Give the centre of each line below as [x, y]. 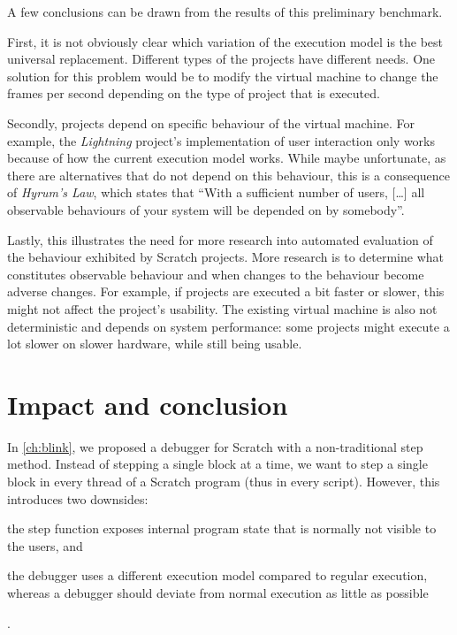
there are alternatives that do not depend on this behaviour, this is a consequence [229, 175]
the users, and [45, 545]
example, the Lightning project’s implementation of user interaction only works [221, 140]
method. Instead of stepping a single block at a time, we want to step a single [217, 464]
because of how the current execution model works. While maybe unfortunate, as [227, 158]
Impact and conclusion [148, 404]
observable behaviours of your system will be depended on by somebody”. [206, 209]
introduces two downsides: [78, 498]
